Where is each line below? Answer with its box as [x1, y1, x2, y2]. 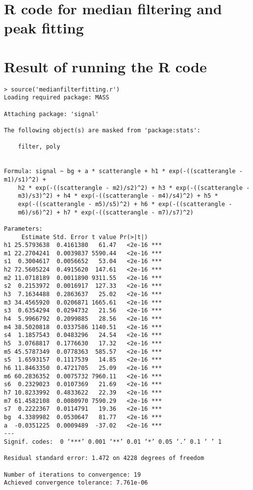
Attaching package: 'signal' [4, 110, 99, 118]
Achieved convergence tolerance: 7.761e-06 [4, 479, 148, 487]
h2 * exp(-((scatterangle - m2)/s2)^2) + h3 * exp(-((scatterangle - [18, 184, 250, 191]
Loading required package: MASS [4, 94, 109, 101]
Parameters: [4, 225, 43, 232]
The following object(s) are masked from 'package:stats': [4, 126, 201, 134]
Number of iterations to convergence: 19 [4, 471, 141, 478]
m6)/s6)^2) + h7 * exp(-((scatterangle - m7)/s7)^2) [18, 209, 194, 216]
